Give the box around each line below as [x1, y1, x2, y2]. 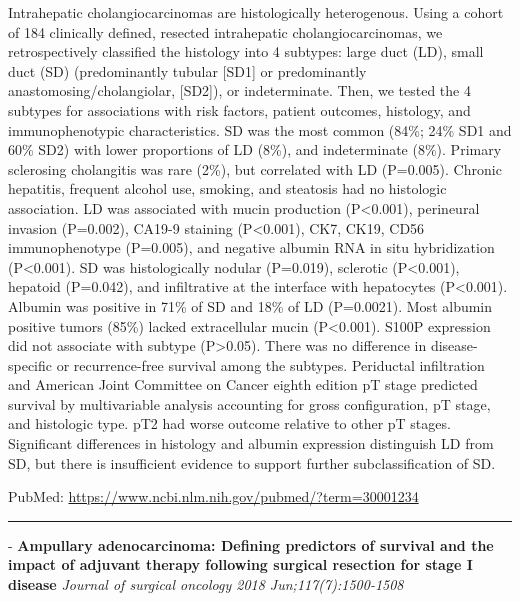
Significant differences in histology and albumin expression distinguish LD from [8, 433, 494, 454]
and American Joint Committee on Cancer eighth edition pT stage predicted [8, 374, 478, 395]
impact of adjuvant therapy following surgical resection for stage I [8, 554, 473, 575]
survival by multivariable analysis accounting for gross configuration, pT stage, [8, 393, 491, 414]
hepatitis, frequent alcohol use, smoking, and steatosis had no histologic [8, 178, 447, 199]
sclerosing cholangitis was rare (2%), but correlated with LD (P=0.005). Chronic [8, 158, 502, 179]
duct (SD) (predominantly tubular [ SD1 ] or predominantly [8, 60, 367, 81]
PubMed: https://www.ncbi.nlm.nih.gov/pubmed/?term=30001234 [8, 486, 419, 507]
